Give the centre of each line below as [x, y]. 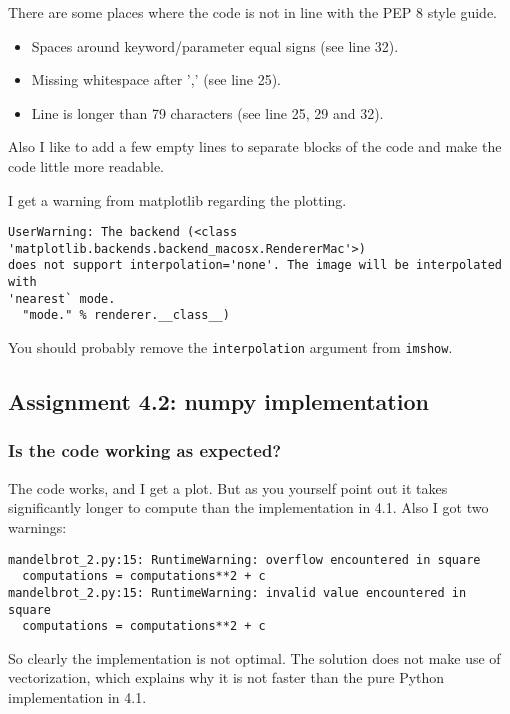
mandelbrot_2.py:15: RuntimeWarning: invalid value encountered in [237, 592]
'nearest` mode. [62, 298]
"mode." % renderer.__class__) [126, 315]
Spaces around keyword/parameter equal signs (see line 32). [215, 45]
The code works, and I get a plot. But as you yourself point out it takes [228, 487]
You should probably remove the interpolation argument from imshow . [230, 347]
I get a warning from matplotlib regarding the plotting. [177, 199]
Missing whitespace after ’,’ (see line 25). [156, 79]
